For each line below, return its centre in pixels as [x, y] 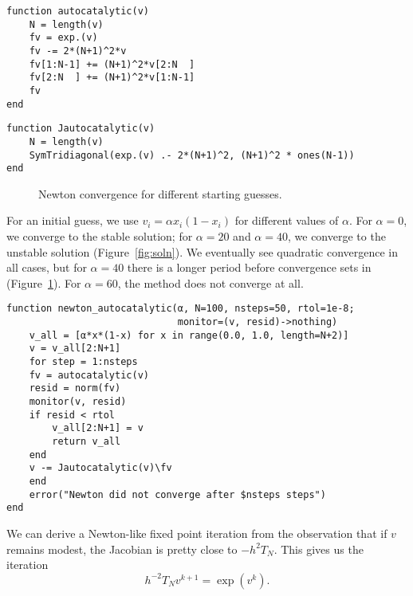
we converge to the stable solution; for [100, 236]
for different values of [287, 220]
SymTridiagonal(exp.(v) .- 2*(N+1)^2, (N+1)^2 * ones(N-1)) [192, 155]
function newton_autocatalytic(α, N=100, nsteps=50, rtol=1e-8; [181, 309]
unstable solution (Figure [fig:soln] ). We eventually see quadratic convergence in [203, 251]
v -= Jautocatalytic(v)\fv [100, 468]
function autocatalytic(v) [78, 11]
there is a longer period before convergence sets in [249, 267]
